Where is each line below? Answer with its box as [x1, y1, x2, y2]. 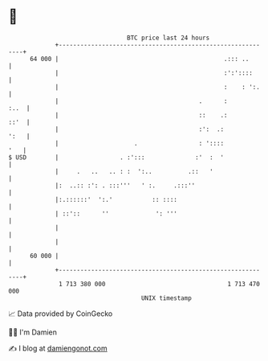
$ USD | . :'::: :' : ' [8, 153, 225, 162]
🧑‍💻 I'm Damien [8, 327, 58, 337]
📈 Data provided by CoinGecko [8, 309, 113, 318]
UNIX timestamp [140, 293, 193, 302]
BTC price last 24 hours [127, 34, 210, 42]
